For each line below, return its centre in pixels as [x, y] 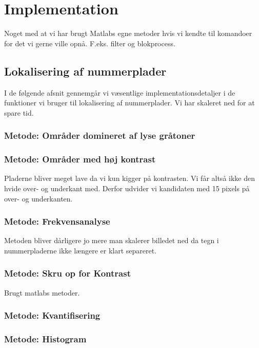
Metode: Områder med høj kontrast [80, 159]
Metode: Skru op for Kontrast [67, 273]
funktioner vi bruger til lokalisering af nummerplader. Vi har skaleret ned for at [129, 103]
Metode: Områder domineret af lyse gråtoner [100, 135]
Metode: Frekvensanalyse [57, 221]
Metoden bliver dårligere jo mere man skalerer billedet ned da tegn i [112, 240]
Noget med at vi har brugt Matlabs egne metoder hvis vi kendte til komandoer [128, 33]
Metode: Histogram [45, 339]
